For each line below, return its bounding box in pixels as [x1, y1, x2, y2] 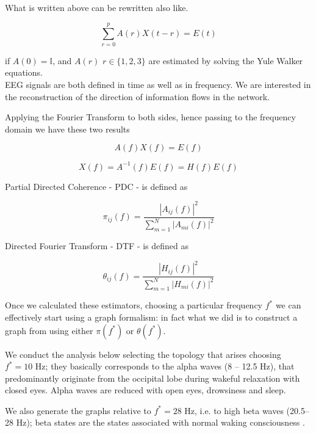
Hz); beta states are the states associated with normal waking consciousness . [16, 416, 305, 429]
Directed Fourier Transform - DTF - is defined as [5, 239, 189, 252]
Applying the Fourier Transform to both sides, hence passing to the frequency [5, 111, 296, 123]
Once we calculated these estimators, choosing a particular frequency [5, 299, 262, 311]
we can [275, 299, 301, 311]
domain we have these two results [5, 122, 130, 135]
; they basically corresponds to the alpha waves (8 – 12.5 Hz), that [45, 360, 295, 373]
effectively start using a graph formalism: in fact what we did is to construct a [5, 310, 298, 323]
